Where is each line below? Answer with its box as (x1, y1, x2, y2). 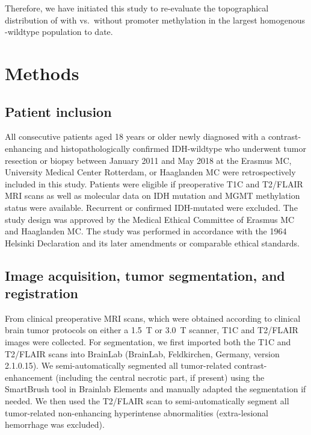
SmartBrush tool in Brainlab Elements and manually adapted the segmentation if (5, 383, 306, 395)
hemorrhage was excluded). (5, 418, 105, 431)
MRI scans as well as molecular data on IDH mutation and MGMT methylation (5, 189, 300, 202)
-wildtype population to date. (5, 25, 113, 38)
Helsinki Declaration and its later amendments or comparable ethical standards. (5, 236, 300, 249)
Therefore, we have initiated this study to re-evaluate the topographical (5, 2, 269, 14)
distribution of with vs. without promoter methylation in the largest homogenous (5, 13, 306, 26)
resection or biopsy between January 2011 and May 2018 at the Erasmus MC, (5, 154, 292, 166)
